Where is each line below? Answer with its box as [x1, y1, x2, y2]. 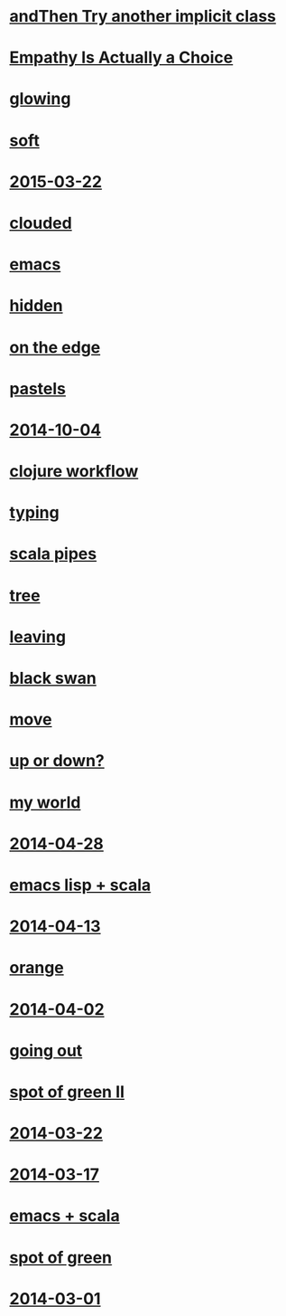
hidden [9, 296, 63, 317]
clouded [9, 213, 72, 233]
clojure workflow [9, 461, 139, 482]
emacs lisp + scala [9, 875, 152, 895]
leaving [9, 626, 66, 647]
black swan [9, 668, 97, 688]
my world [9, 792, 81, 812]
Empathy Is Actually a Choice [9, 47, 234, 68]
